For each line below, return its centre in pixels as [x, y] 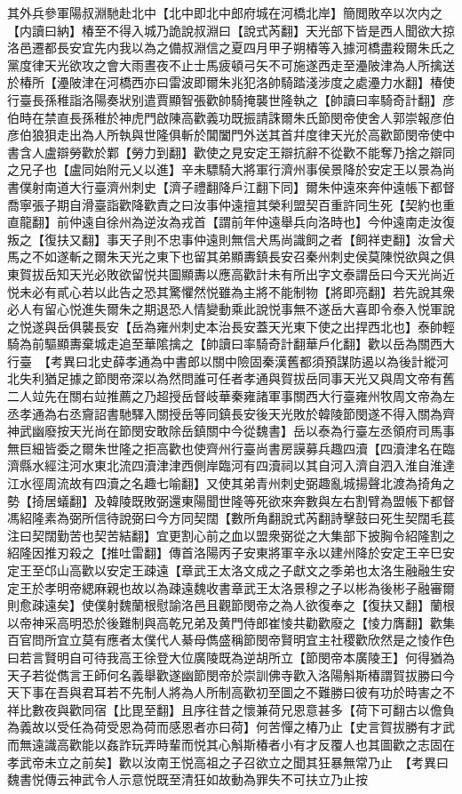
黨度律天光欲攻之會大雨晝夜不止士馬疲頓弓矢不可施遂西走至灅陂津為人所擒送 [231, 64]
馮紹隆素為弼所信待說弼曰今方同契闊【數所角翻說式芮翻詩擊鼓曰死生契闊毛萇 [231, 518]
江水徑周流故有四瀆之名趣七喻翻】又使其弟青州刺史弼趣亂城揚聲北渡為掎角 [225, 483]
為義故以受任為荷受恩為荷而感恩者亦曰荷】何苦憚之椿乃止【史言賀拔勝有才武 [231, 727]
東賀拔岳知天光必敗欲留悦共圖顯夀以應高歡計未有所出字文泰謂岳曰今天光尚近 [231, 273]
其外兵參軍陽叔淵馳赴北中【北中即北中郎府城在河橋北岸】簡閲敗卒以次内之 [225, 12]
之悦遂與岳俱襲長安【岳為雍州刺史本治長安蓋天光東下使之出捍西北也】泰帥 [225, 326]
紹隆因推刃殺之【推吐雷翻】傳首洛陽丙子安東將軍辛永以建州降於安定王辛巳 [225, 553]
